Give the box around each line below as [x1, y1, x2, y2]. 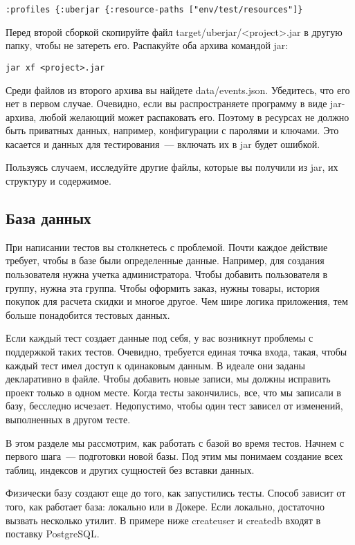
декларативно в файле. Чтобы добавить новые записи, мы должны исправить [6, 371, 331, 386]
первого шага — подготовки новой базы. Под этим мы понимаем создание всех [6, 449, 343, 463]
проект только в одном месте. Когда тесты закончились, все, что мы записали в [6, 385, 341, 399]
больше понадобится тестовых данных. [6, 307, 170, 322]
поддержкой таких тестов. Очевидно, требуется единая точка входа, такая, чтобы [6, 344, 347, 359]
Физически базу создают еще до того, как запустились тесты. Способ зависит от [6, 486, 346, 500]
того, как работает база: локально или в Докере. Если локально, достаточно [6, 499, 325, 513]
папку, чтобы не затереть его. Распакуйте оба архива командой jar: [6, 38, 289, 53]
